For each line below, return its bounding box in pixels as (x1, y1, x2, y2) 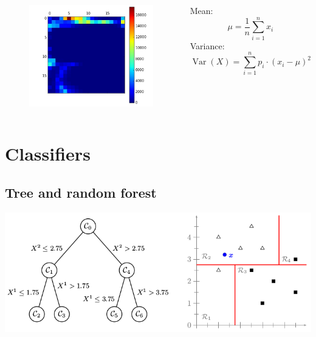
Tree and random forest (5, 182, 157, 201)
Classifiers (5, 141, 91, 166)
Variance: (190, 39, 225, 52)
